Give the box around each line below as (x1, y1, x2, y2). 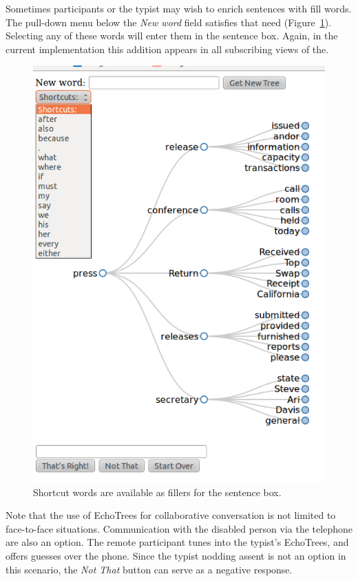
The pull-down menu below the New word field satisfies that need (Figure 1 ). (6, 14, 332, 29)
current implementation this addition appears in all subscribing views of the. (6, 41, 329, 56)
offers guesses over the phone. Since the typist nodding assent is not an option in (6, 549, 346, 563)
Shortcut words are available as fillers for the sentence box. (33, 484, 282, 499)
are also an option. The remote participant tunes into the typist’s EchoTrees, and (6, 535, 349, 549)
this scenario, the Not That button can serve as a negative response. (6, 562, 293, 576)
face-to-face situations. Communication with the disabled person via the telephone (6, 521, 352, 535)
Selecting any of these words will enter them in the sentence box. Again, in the (6, 28, 338, 43)
